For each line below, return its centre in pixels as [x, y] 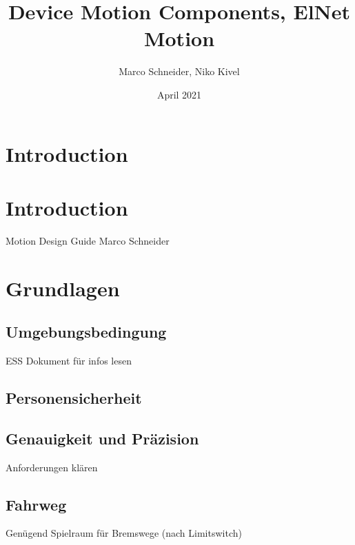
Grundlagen [63, 288]
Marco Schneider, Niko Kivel [179, 71]
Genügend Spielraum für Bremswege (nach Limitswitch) [124, 533]
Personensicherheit [74, 397]
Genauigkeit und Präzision [102, 438]
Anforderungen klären [52, 467]
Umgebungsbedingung [86, 332]
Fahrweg [36, 504]
